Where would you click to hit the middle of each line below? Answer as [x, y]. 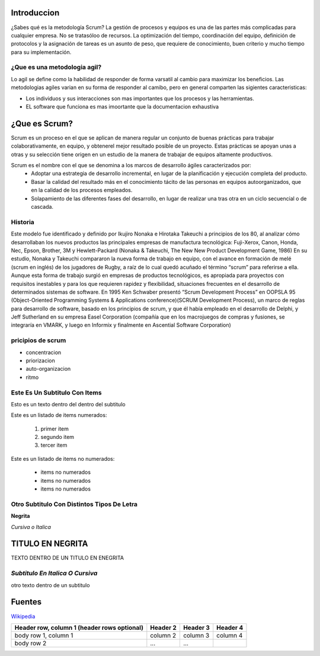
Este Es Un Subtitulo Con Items [56, 393]
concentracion [44, 352]
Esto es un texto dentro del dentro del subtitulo [68, 404]
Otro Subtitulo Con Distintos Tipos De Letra [74, 504]
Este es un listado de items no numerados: [63, 458]
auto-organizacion [48, 369]
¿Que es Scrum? [42, 124]
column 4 [230, 635]
